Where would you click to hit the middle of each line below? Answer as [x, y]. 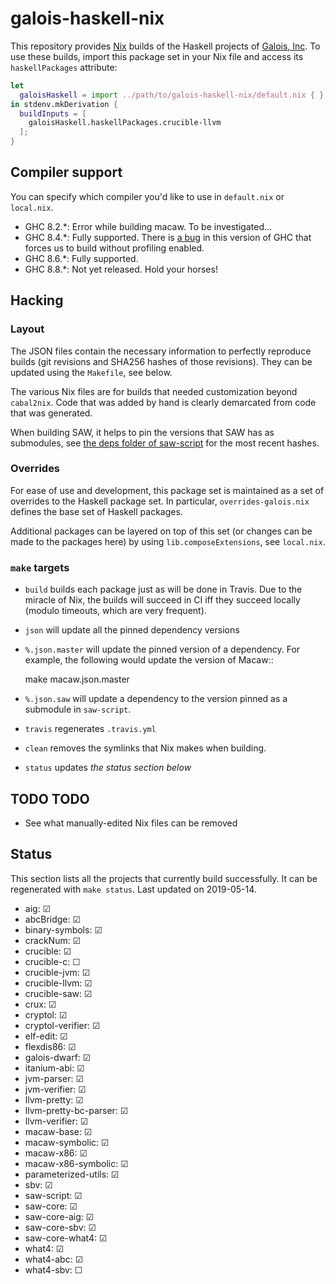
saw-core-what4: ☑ [66, 1238]
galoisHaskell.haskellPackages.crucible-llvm [125, 123]
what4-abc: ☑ [54, 1259]
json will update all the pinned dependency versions [132, 630]
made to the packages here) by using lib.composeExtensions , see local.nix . [168, 541]
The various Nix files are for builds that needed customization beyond [154, 391]
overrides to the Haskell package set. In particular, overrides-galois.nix [160, 501]
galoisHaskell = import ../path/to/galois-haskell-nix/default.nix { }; [174, 95]
